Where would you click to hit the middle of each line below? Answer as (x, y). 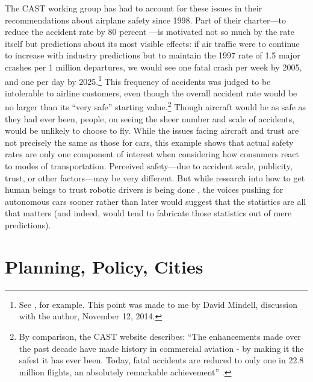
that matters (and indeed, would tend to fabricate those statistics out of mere (148, 213)
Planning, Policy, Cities (104, 266)
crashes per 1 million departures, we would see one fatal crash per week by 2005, (153, 67)
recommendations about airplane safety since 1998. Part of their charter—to (145, 20)
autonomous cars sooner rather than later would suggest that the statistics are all (156, 201)
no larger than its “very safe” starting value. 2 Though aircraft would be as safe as (156, 106)
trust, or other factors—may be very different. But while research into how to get (155, 177)
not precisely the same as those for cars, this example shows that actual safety (149, 142)
